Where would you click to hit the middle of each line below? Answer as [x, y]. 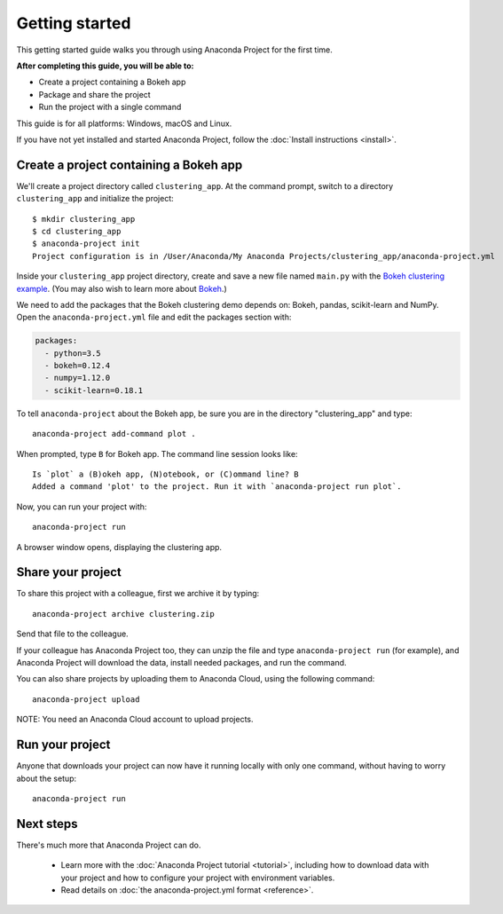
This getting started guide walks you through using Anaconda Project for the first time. [174, 50]
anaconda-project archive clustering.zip [123, 614]
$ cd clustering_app [77, 231]
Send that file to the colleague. [72, 634]
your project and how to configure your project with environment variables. [198, 878]
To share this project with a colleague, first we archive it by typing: [138, 594]
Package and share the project [94, 94]
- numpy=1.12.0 [78, 378]
